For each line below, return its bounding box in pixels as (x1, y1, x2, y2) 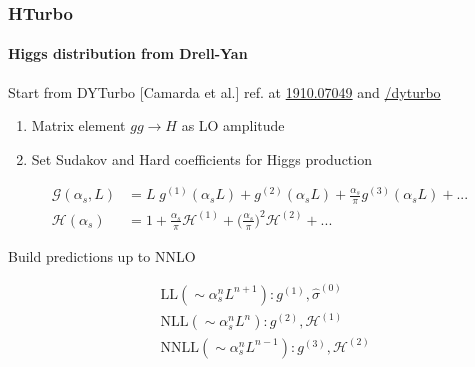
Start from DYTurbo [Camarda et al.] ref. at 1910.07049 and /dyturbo (8, 81, 441, 102)
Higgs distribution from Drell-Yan (8, 43, 248, 64)
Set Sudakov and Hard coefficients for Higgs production (31, 148, 372, 169)
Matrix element (31, 115, 126, 136)
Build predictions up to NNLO (8, 245, 196, 266)
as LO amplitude (181, 115, 285, 136)
